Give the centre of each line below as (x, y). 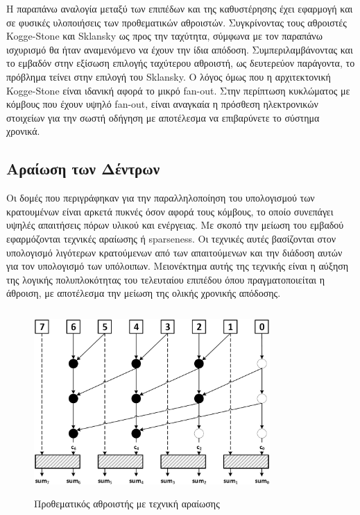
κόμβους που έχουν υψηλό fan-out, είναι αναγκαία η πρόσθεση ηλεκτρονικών (162, 104)
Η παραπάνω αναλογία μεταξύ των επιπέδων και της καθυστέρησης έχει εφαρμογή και (180, 8)
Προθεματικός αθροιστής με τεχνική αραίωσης (127, 504)
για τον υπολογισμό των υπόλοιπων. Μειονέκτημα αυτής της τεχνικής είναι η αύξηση (178, 266)
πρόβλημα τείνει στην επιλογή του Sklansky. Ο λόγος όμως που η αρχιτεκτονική (169, 76)
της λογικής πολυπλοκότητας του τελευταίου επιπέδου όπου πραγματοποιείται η (166, 279)
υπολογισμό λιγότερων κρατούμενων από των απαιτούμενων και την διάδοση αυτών (174, 252)
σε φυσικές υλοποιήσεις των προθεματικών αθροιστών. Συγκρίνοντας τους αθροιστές (177, 22)
